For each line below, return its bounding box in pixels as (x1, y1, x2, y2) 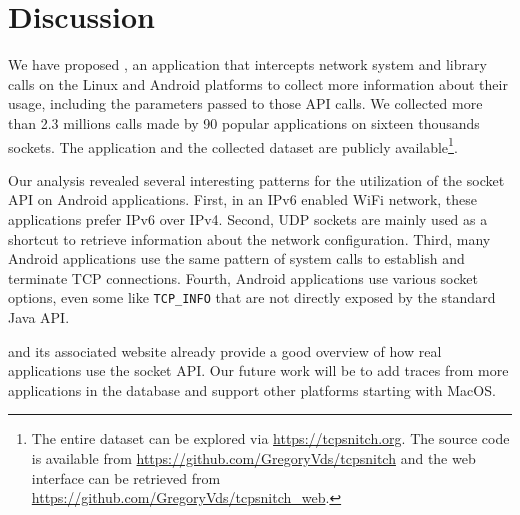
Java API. (8, 306, 70, 327)
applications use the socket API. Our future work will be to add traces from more (8, 360, 509, 381)
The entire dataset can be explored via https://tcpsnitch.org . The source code (31, 428, 510, 449)
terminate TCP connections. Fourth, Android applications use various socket (8, 267, 478, 288)
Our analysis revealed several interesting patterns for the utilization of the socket (8, 169, 505, 190)
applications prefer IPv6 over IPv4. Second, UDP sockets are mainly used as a (8, 208, 488, 229)
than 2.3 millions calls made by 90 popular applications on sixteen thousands (8, 112, 480, 133)
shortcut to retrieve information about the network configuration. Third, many (8, 228, 491, 249)
